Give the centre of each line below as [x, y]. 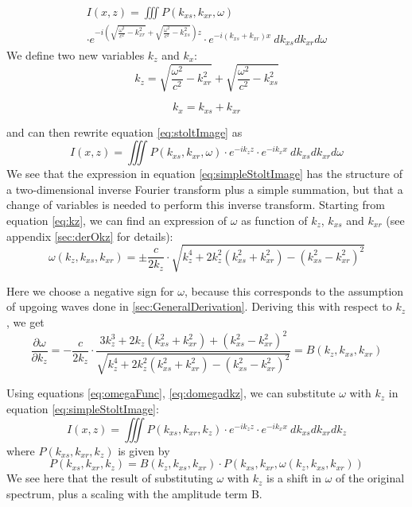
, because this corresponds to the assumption [294, 290]
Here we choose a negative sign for [90, 290]
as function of [274, 220]
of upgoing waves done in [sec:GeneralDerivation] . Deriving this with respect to [199, 306]
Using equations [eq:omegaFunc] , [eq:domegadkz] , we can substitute [171, 393]
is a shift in [294, 478]
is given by [144, 450]
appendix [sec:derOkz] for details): [90, 236]
